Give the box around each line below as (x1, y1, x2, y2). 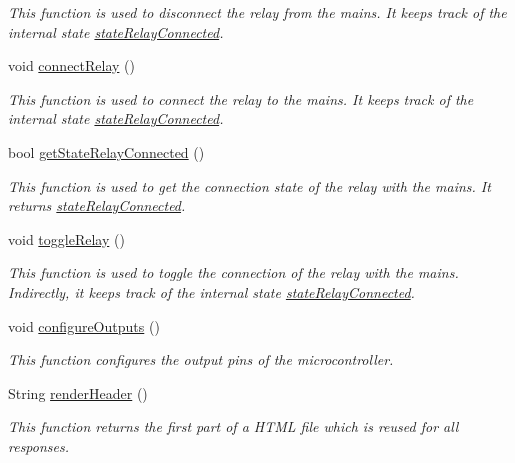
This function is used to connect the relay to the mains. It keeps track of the (8, 88, 474, 109)
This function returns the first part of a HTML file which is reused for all (8, 416, 459, 437)
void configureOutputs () (8, 315, 160, 336)
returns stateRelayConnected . (8, 195, 186, 216)
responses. (8, 435, 70, 456)
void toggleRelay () (8, 228, 125, 249)
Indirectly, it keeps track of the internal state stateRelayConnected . (8, 281, 415, 302)
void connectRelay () (8, 55, 135, 76)
